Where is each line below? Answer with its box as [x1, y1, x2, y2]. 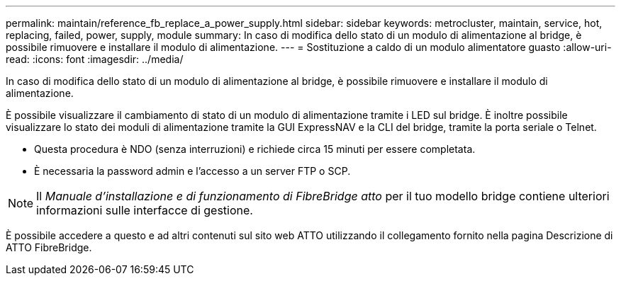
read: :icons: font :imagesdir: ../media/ [6, 53, 184, 65]
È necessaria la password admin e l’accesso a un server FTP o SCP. [34, 165, 351, 177]
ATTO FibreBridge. [6, 241, 92, 253]
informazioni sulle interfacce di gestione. [36, 203, 253, 217]
